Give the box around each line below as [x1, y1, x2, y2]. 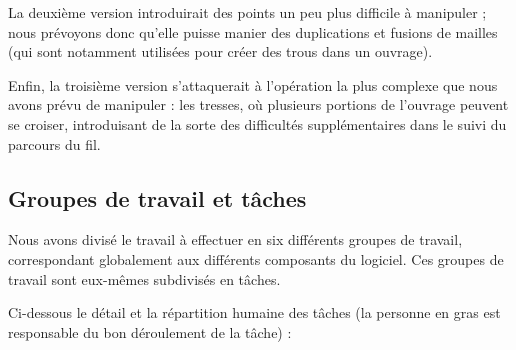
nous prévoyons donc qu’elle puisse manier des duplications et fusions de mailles [8, 21, 498, 42]
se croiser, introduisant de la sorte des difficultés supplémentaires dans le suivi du [8, 113, 507, 134]
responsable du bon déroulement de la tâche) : [8, 321, 292, 342]
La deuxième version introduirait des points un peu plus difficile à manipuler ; [8, 2, 487, 22]
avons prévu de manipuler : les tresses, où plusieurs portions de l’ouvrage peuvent [8, 94, 509, 115]
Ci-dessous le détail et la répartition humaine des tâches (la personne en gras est [8, 302, 501, 323]
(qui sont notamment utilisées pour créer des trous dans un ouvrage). [8, 41, 433, 62]
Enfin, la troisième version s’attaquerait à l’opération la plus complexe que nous [8, 74, 498, 95]
